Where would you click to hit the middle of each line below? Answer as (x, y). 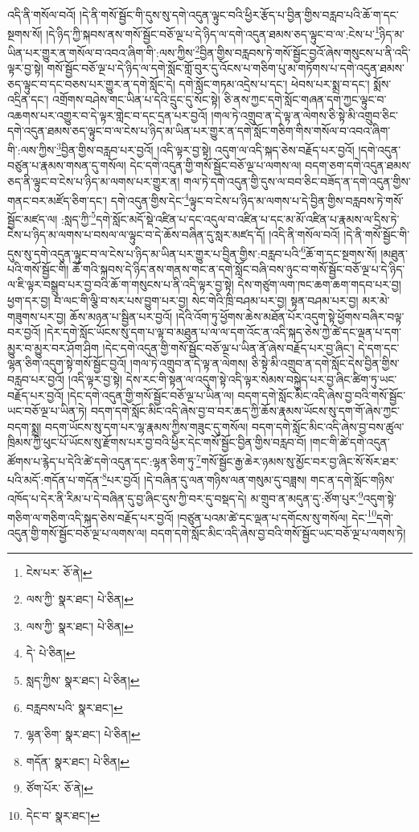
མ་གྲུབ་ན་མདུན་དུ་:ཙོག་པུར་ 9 (307, 497)
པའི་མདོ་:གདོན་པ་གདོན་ (55, 479)
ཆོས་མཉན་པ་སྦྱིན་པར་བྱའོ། (121, 316)
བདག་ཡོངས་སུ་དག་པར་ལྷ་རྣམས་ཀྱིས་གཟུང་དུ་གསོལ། (147, 426)
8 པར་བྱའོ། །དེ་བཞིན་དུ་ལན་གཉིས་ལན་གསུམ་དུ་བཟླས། (204, 478)
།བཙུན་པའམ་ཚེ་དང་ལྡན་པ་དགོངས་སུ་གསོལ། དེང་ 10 (277, 516)
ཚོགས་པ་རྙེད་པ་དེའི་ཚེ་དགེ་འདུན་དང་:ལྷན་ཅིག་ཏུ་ (102, 461)
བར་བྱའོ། (24, 332)
